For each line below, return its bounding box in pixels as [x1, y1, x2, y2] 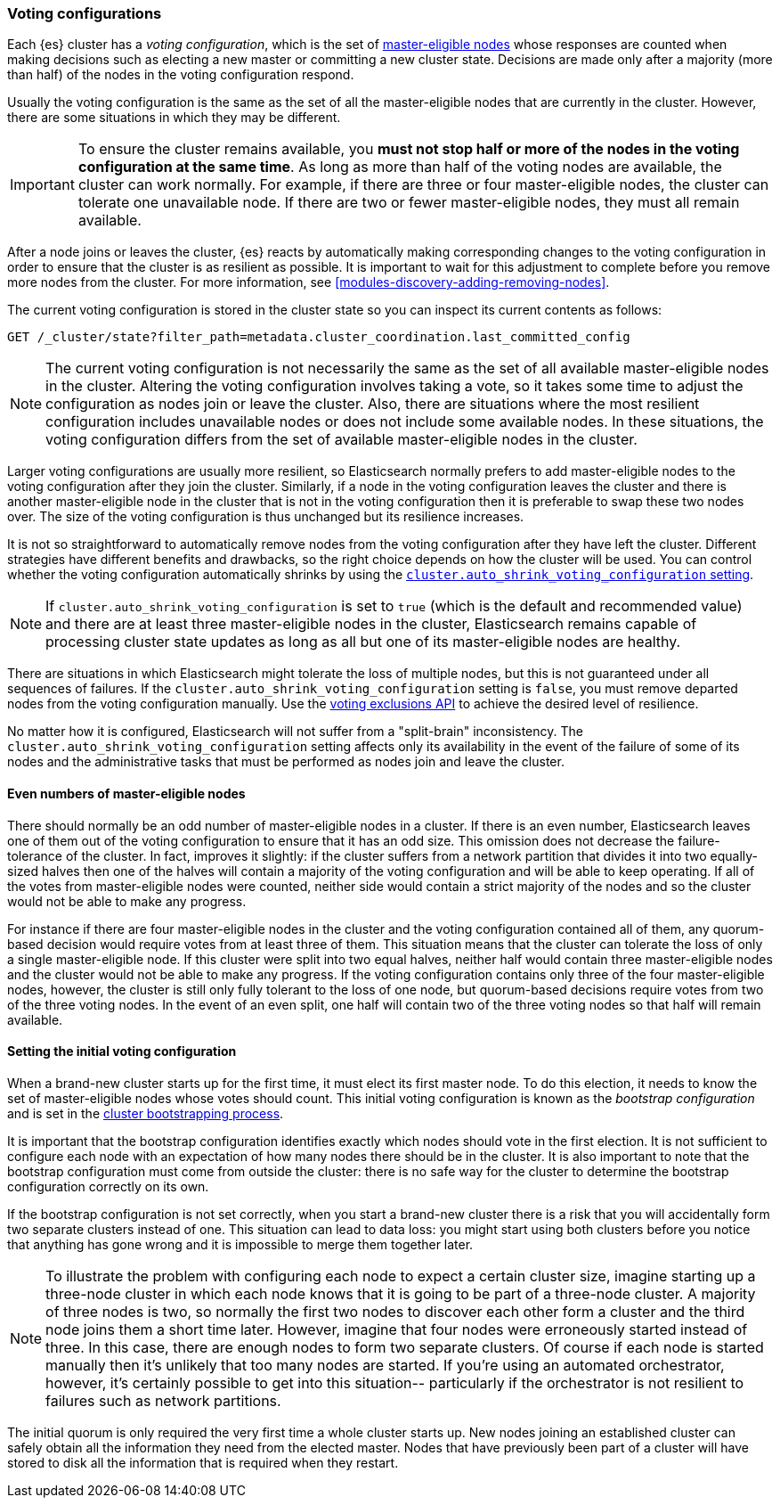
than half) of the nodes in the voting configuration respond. [7, 67, 354, 83]
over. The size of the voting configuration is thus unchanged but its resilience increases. [7, 509, 524, 525]
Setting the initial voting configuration [7, 1043, 237, 1059]
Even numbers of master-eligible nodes [7, 785, 246, 801]
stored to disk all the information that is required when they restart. [7, 1454, 399, 1470]
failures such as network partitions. [45, 1391, 281, 1410]
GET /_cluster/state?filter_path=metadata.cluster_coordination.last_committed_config [7, 330, 630, 345]
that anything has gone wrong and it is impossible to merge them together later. [7, 1236, 474, 1252]
